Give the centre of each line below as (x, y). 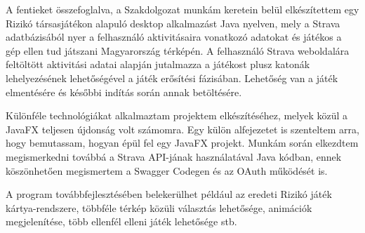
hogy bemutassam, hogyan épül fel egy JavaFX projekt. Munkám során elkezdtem (182, 143)
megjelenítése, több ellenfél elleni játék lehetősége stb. (121, 221)
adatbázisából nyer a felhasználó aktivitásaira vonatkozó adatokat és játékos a (174, 37)
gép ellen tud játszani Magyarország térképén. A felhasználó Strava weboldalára (178, 50)
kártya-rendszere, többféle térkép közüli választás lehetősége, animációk (159, 207)
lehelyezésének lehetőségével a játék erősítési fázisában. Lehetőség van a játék (172, 78)
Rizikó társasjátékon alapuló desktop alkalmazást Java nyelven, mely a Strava (173, 23)
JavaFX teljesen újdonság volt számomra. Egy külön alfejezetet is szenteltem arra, (182, 129)
